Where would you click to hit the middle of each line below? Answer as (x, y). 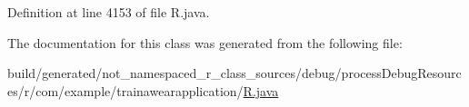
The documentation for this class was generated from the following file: (205, 42)
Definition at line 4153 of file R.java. (109, 12)
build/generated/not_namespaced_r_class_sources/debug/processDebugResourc (234, 73)
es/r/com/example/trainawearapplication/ (125, 90)
